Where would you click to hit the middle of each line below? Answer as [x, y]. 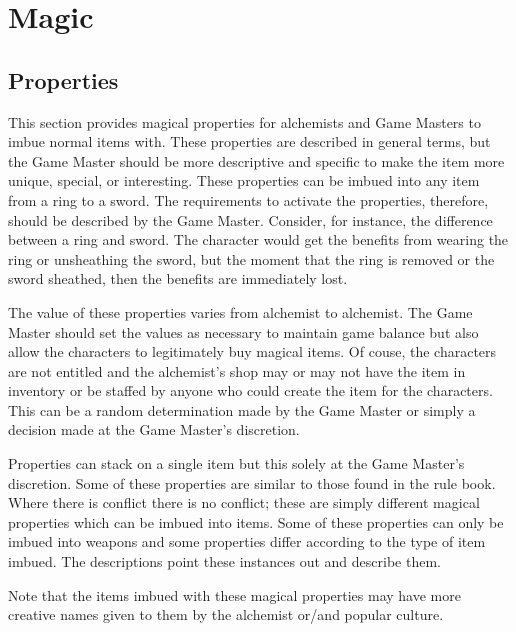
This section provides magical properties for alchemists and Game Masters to [244, 121]
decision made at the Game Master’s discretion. [154, 429]
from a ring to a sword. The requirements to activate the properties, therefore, [248, 199]
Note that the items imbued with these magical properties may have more [234, 594]
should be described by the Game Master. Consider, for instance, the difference [250, 219]
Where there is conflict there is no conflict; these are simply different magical [244, 502]
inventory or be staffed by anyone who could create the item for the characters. [250, 390]
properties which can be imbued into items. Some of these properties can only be [256, 521]
